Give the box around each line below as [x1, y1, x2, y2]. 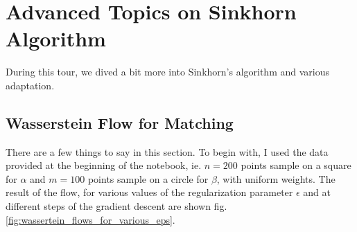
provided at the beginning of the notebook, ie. [6, 158, 202, 172]
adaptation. [6, 78, 55, 92]
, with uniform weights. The [216, 171, 336, 186]
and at [303, 185, 331, 199]
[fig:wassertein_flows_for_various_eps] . [6, 212, 175, 226]
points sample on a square [241, 158, 351, 172]
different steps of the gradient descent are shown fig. [6, 199, 227, 213]
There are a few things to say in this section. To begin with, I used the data [6, 144, 329, 159]
